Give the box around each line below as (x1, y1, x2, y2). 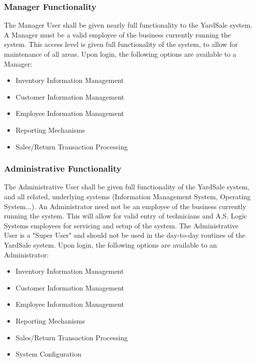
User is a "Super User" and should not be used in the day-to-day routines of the (4, 230, 246, 240)
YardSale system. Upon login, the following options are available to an (4, 239, 217, 250)
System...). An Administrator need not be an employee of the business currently (4, 201, 247, 211)
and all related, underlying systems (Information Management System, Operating (4, 191, 251, 201)
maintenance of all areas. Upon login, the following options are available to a (4, 49, 237, 59)
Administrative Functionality (4, 162, 122, 175)
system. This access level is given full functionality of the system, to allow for (4, 39, 238, 49)
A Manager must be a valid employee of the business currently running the (4, 29, 231, 39)
